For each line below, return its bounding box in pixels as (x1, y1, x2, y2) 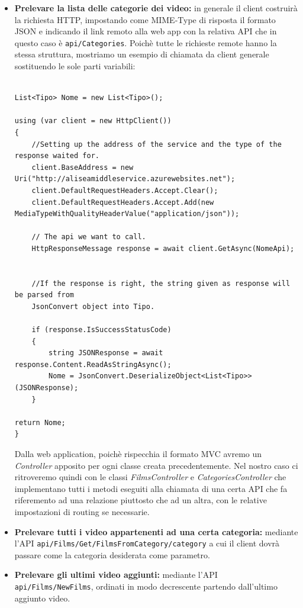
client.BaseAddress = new (31, 163, 134, 172)
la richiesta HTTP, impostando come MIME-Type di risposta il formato (14, 13, 276, 25)
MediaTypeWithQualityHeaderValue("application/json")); (14, 210, 240, 218)
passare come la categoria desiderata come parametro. (14, 548, 210, 561)
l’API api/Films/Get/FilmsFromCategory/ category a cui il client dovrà (14, 537, 280, 549)
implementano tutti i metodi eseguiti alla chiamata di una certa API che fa (14, 482, 288, 494)
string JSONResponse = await (49, 349, 163, 358)
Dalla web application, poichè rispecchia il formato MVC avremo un (14, 448, 262, 460)
